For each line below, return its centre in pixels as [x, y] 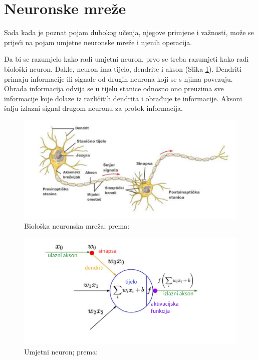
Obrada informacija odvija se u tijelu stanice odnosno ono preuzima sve [114, 88]
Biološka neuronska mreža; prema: [77, 226]
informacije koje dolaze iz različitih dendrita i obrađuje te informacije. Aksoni [123, 98]
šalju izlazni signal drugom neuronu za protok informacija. [93, 108]
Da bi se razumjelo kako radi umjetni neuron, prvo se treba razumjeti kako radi [126, 59]
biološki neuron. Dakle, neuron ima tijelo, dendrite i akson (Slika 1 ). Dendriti [123, 68]
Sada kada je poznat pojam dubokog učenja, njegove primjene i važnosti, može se [129, 32]
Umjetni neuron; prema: [61, 351]
